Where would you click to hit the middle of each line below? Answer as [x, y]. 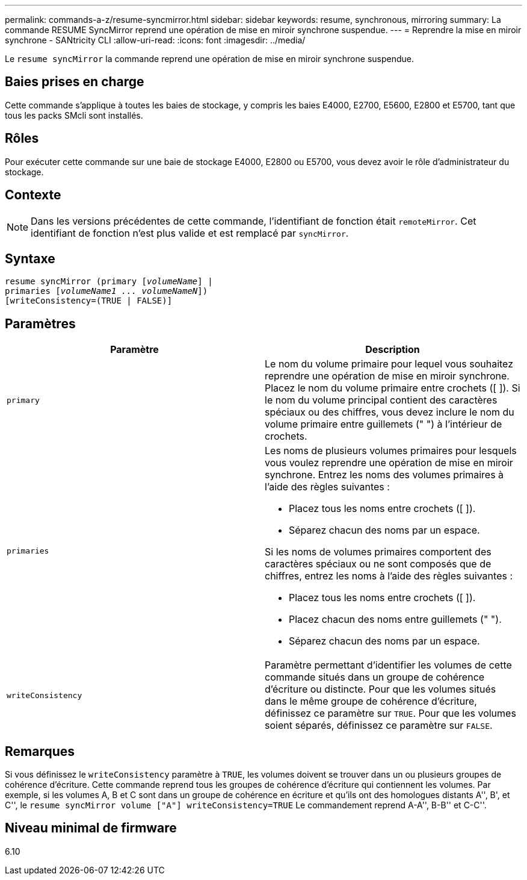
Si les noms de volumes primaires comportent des [378, 552]
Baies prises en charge [75, 82]
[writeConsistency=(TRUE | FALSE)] [89, 301]
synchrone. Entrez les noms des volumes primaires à [384, 475]
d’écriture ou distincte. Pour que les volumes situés [381, 689]
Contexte [33, 195]
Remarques [40, 751]
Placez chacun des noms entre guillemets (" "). [395, 619]
